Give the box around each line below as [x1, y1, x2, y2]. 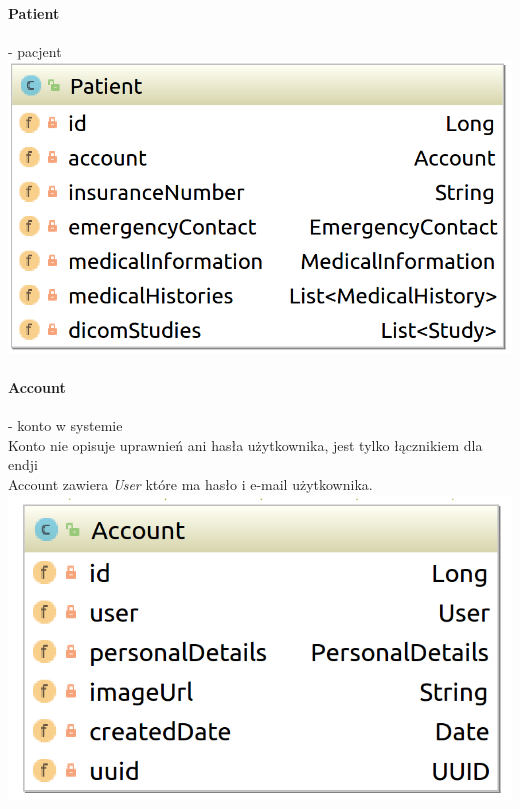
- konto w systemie [8, 415, 123, 436]
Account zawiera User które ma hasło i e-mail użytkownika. [8, 473, 373, 494]
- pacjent [8, 40, 62, 61]
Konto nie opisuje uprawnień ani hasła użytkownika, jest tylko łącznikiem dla [8, 434, 483, 455]
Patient [8, 2, 60, 23]
